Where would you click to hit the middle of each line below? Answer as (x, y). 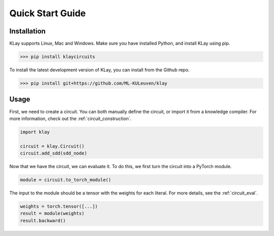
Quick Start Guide (48, 13)
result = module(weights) (52, 213)
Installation (27, 31)
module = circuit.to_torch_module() (66, 180)
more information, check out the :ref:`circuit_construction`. (71, 119)
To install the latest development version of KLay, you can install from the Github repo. (99, 70)
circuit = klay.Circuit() (52, 146)
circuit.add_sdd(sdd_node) (54, 153)
